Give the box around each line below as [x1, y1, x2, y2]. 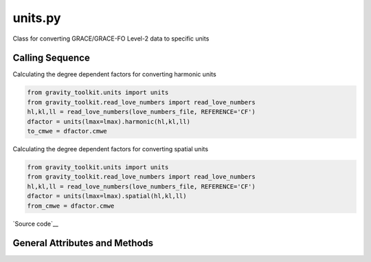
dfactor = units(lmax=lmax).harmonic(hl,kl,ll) [27, 118, 190, 125]
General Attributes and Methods [12, 237, 154, 249]
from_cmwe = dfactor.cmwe [27, 201, 115, 210]
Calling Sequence [12, 52, 91, 64]
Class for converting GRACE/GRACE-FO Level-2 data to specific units [12, 34, 210, 43]
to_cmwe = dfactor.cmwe [27, 127, 108, 135]
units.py [12, 10, 61, 25]
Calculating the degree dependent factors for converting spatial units [12, 144, 209, 153]
